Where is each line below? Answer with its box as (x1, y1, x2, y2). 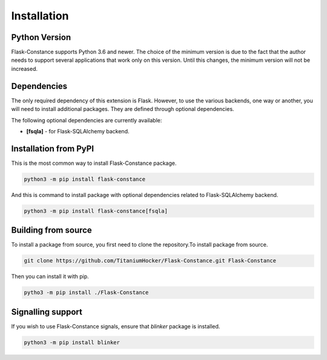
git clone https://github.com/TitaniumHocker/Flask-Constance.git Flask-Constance (24, 258, 277, 264)
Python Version (11, 32, 71, 42)
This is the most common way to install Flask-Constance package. (11, 159, 177, 167)
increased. (11, 65, 38, 72)
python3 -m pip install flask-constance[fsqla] (24, 207, 168, 215)
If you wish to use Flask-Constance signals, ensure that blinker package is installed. (11, 322, 220, 330)
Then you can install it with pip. (11, 273, 89, 280)
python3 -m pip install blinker (24, 339, 121, 345)
